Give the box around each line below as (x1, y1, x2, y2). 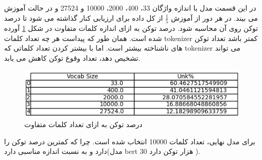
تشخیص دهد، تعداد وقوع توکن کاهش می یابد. (4, 52, 141, 63)
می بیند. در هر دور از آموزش (171, 12, 258, 23)
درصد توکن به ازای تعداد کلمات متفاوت (24, 119, 143, 130)
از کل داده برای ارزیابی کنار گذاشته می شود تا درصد (4, 12, 163, 23)
